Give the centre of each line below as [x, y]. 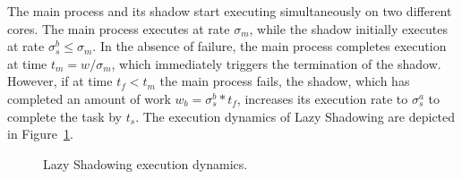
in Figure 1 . [40, 134]
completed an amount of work [89, 98]
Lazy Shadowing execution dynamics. [145, 163]
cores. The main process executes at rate [119, 28]
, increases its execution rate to [322, 98]
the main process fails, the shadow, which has [285, 81]
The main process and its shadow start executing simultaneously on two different [230, 11]
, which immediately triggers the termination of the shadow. [276, 63]
